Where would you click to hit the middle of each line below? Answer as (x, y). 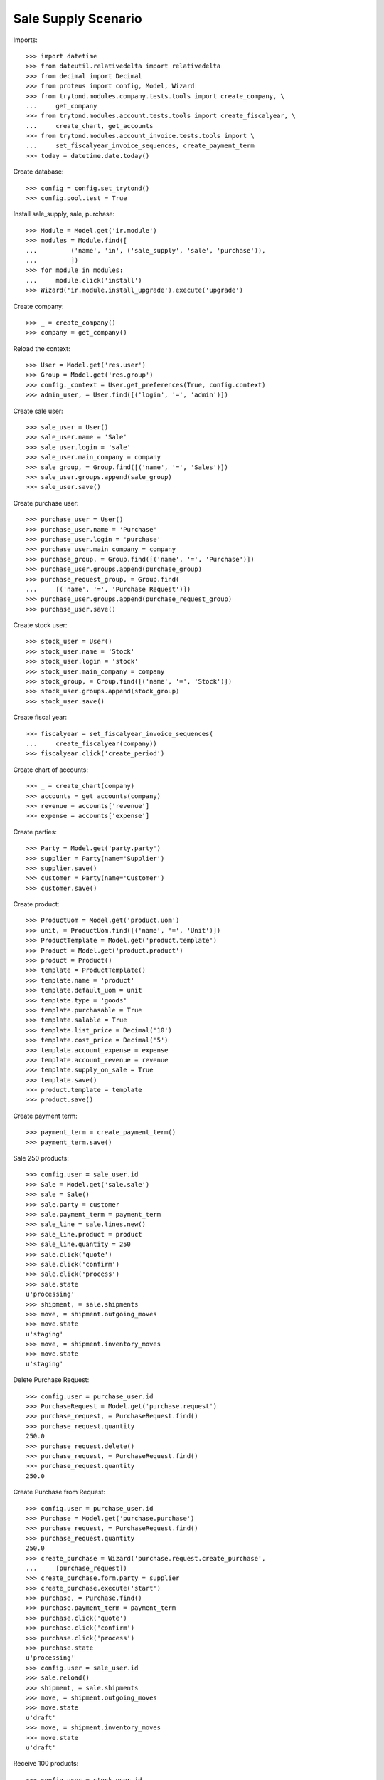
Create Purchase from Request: (59, 1492)
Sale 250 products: (41, 1158)
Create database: (38, 172)
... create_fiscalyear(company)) (92, 743)
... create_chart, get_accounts (90, 126)
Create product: (36, 904)
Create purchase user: (46, 503)
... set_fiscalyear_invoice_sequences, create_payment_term (140, 146)
